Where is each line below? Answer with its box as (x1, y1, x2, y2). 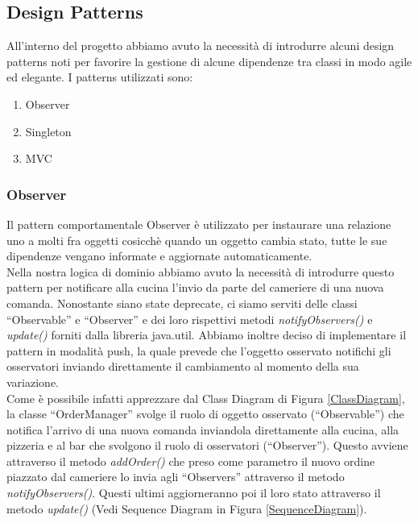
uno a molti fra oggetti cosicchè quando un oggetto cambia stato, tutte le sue (6, 231, 387, 248)
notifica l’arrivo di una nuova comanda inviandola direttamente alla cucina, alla (6, 421, 399, 438)
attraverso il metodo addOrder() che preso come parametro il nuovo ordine (6, 452, 375, 469)
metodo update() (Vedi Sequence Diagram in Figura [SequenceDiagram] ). (6, 500, 367, 517)
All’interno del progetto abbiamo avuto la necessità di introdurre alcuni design (6, 37, 395, 54)
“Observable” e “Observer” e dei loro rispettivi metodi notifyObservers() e (6, 310, 373, 327)
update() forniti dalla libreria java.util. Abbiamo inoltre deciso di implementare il (6, 326, 407, 343)
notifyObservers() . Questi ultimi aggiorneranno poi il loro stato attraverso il (6, 484, 381, 501)
